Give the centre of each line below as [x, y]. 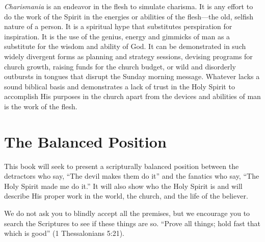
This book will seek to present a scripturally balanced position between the [122, 166]
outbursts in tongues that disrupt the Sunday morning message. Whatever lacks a [132, 76]
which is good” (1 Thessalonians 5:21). [64, 233]
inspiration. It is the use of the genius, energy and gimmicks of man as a [117, 36]
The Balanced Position [85, 141]
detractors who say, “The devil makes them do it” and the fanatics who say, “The [132, 176]
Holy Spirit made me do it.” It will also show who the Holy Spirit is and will [123, 186]
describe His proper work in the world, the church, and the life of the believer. [126, 196]
